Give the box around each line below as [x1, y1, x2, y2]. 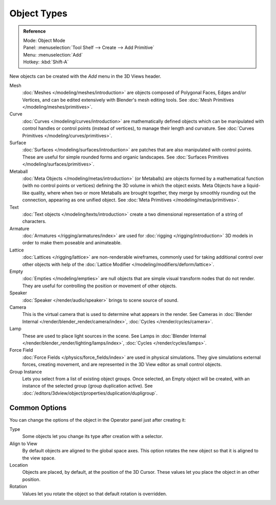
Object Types [9, 8, 67, 19]
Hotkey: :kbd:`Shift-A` [23, 59, 69, 65]
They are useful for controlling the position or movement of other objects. [22, 283, 177, 289]
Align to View [9, 440, 38, 447]
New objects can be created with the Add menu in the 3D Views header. [9, 73, 162, 79]
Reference [23, 28, 46, 34]
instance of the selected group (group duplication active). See [22, 383, 153, 389]
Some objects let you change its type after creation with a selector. [22, 433, 163, 440]
